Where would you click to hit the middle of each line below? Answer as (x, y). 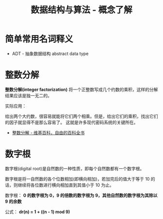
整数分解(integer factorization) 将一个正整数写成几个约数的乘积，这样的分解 (81, 89)
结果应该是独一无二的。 (28, 95)
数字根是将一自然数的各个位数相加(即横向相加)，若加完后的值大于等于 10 (77, 179)
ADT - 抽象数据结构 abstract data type (50, 54)
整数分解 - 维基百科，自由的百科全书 (48, 132)
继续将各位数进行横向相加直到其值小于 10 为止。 (66, 185)
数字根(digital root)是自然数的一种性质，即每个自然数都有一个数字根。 (75, 168)
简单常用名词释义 (39, 39)
